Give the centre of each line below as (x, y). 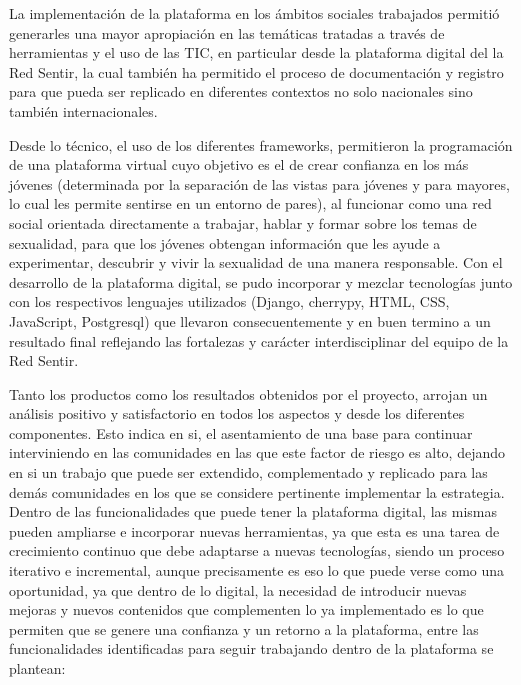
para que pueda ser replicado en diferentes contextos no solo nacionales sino (241, 91)
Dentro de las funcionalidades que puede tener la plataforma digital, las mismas (253, 511)
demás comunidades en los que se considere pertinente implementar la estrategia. (257, 491)
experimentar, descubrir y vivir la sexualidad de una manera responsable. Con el (256, 262)
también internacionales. (83, 110)
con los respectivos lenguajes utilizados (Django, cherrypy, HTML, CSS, (229, 301)
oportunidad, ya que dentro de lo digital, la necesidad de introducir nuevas (238, 589)
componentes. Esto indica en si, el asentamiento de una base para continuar (241, 432)
